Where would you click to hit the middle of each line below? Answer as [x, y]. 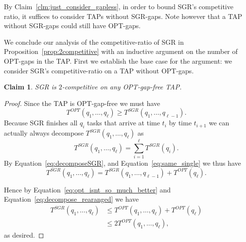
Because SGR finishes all [41, 123]
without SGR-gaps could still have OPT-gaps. [72, 26]
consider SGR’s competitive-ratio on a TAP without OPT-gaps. [99, 70]
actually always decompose [44, 133]
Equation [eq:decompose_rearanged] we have [71, 199]
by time [180, 123]
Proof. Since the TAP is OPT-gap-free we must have [82, 103]
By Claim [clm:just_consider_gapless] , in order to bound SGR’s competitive [119, 6]
